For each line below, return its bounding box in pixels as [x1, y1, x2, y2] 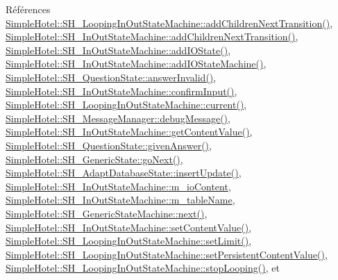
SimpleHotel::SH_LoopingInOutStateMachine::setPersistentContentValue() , [6, 247, 328, 261]
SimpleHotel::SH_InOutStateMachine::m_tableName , [6, 192, 235, 207]
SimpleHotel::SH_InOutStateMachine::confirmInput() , [6, 83, 237, 98]
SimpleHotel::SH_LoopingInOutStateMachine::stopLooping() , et [6, 261, 280, 275]
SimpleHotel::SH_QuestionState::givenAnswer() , [6, 138, 212, 152]
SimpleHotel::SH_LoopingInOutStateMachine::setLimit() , [6, 233, 252, 248]
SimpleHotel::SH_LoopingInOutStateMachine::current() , [6, 97, 247, 112]
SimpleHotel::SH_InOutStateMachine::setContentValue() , [6, 220, 252, 234]
